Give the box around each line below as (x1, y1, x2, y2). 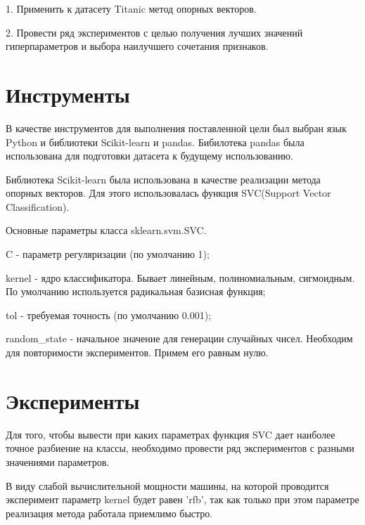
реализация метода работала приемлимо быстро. (6, 505, 213, 520)
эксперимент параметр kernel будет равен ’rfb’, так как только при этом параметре (6, 492, 359, 507)
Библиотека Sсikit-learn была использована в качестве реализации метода (6, 171, 321, 186)
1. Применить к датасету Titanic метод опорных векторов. (6, 1, 257, 15)
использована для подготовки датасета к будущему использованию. (6, 148, 293, 163)
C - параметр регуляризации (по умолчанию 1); (6, 247, 210, 261)
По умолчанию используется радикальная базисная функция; (6, 284, 266, 299)
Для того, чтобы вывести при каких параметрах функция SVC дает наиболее (6, 427, 335, 441)
